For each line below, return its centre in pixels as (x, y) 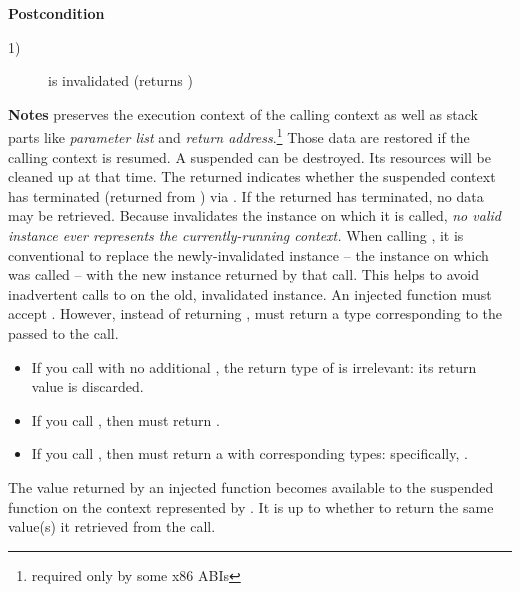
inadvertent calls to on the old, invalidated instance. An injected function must (250, 293)
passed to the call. (63, 332)
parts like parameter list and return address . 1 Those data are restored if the (239, 136)
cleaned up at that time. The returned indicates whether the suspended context (252, 176)
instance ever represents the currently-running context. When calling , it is (236, 235)
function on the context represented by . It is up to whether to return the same (251, 506)
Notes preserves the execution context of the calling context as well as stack (243, 113)
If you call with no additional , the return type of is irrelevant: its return (254, 366)
